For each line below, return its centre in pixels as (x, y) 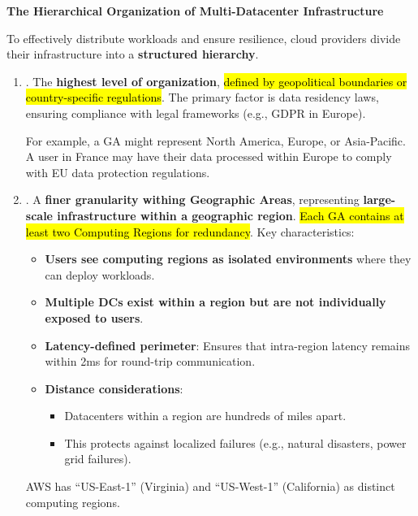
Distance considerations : (114, 388)
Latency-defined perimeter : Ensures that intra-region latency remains (228, 345)
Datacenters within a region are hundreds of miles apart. (205, 416)
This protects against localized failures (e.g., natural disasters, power (235, 442)
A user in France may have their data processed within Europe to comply (209, 156)
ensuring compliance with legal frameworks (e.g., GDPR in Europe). (196, 113)
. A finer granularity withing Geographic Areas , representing (192, 199)
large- (379, 199)
